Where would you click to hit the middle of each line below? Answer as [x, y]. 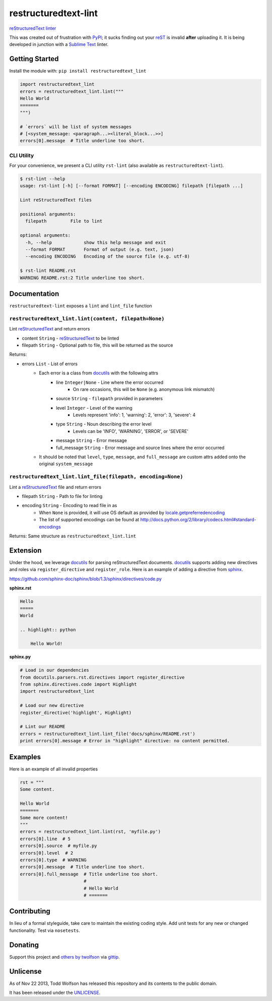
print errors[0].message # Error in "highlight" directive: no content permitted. [125, 741]
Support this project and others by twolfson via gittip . [65, 957]
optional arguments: [45, 235]
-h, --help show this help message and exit [96, 242]
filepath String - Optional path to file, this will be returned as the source [97, 345]
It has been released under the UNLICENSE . [55, 993]
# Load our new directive [52, 706]
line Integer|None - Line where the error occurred [110, 382]
